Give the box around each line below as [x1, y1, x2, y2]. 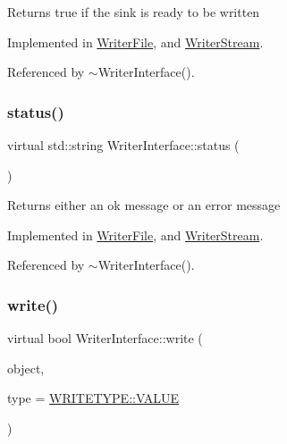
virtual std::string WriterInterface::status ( [7, 136, 240, 154]
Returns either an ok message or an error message [7, 196, 281, 214]
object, [7, 358, 45, 377]
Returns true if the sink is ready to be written [7, 3, 260, 21]
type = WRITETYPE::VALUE [7, 389, 180, 407]
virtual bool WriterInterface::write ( [7, 329, 203, 348]
